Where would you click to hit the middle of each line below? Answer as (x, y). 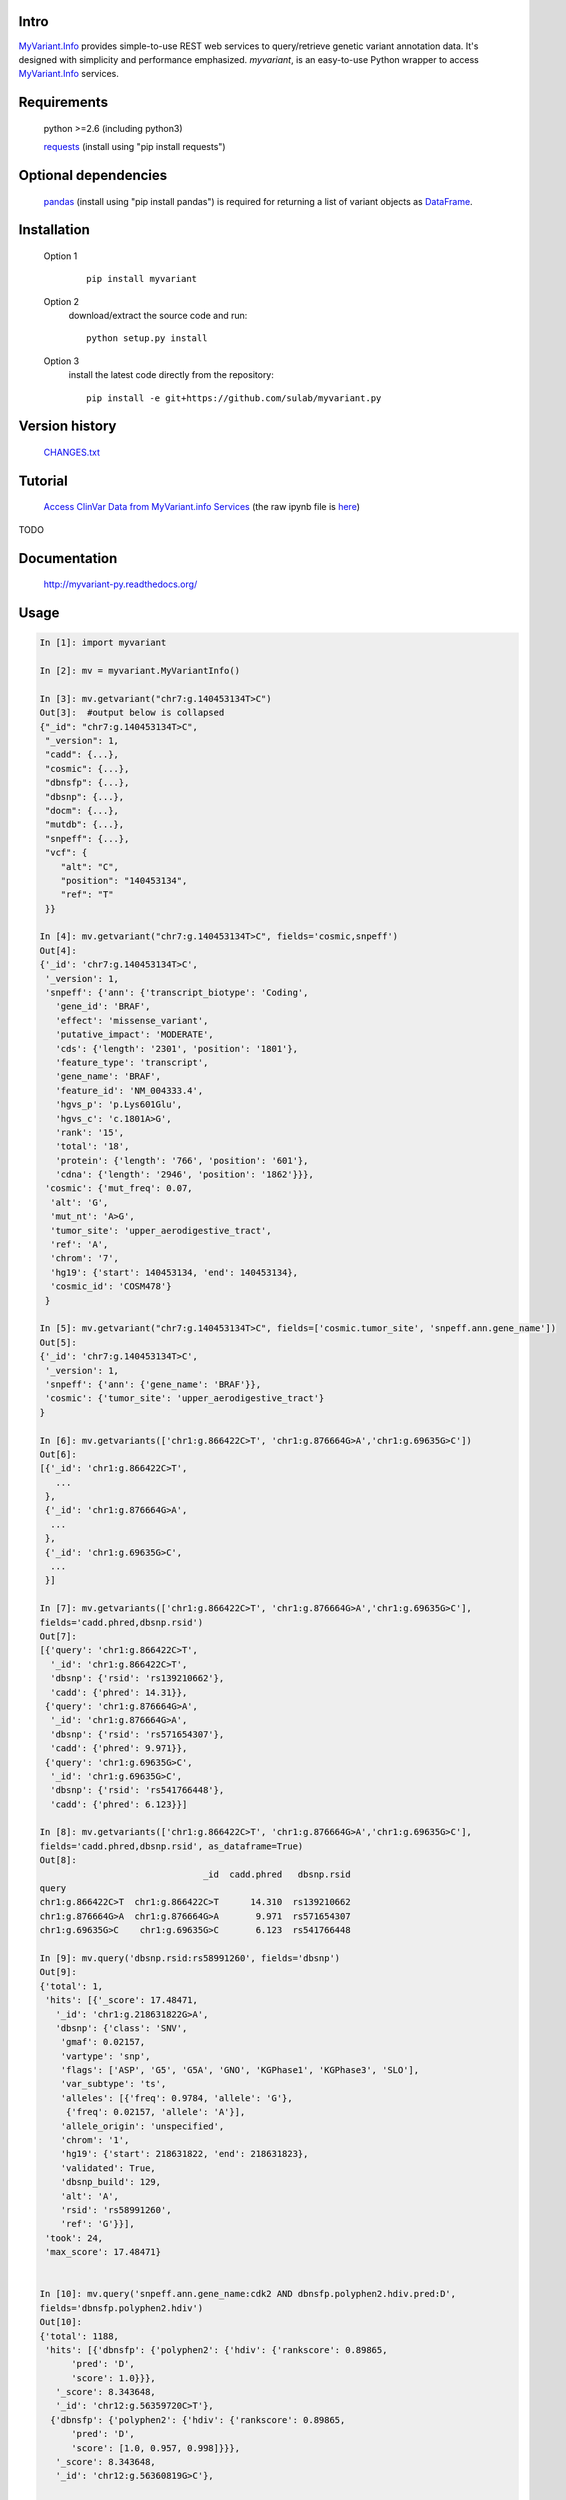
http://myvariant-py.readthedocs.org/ (120, 584)
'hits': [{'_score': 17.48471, (122, 2000)
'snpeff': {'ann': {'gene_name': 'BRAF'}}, (153, 1384)
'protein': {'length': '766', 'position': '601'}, (182, 1160)
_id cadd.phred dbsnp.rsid (276, 1874)
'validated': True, (108, 2168)
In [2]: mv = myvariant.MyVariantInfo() (139, 671)
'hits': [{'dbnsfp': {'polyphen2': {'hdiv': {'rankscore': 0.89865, (216, 2349)
